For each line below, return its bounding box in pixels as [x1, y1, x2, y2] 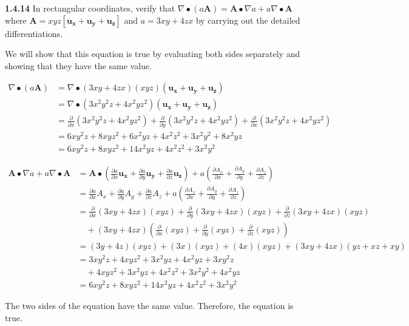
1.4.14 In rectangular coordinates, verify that [5, 2, 175, 14]
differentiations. [5, 27, 63, 39]
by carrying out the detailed [195, 13, 300, 26]
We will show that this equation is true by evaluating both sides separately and [5, 47, 300, 60]
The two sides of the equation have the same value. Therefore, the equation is [5, 299, 294, 312]
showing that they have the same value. [5, 59, 152, 72]
